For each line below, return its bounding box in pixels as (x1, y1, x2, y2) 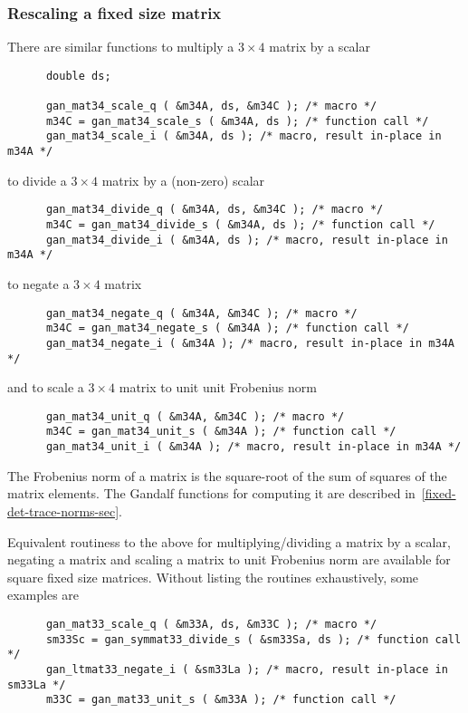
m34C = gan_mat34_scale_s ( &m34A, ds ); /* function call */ (45, 114, 429, 128)
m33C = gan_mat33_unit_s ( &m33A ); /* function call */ (45, 693, 396, 707)
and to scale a (7, 378, 84, 397)
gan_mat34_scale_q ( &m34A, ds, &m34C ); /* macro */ (45, 100, 377, 113)
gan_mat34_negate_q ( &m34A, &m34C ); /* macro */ (45, 306, 358, 320)
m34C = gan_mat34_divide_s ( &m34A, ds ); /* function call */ (45, 218, 435, 231)
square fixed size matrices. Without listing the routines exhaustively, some (7, 567, 419, 586)
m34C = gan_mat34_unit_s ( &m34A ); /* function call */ (45, 425, 396, 438)
